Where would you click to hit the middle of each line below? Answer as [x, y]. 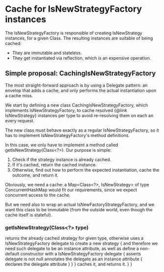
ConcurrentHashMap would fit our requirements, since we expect [71, 190]
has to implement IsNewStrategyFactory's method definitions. [67, 135]
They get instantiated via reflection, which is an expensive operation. [82, 58]
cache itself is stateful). [29, 215]
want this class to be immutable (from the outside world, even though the [79, 209]
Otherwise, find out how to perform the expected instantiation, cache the [86, 170]
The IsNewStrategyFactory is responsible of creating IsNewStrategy [74, 33]
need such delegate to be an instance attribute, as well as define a [72, 249]
